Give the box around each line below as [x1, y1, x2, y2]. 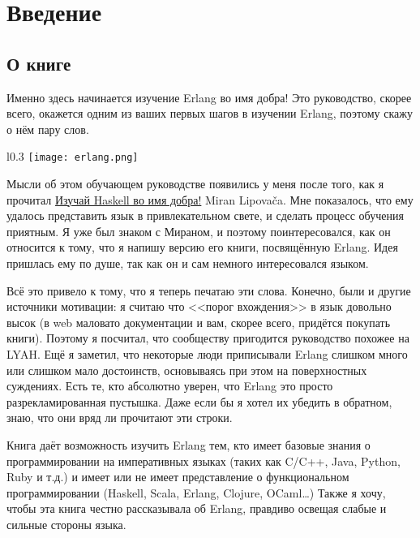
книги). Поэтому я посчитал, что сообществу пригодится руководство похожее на [6, 329, 409, 346]
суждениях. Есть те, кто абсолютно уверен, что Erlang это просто [6, 377, 333, 394]
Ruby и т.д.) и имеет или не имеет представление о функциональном [6, 468, 349, 485]
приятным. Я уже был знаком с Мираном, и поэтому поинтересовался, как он [6, 222, 391, 239]
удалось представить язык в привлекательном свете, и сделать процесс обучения [6, 207, 404, 224]
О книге [6, 50, 71, 75]
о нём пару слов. [6, 120, 89, 137]
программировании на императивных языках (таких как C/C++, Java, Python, [6, 452, 401, 469]
